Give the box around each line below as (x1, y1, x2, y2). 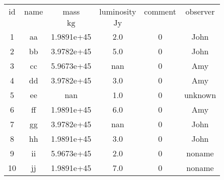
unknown (184, 89, 216, 101)
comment (144, 6, 176, 17)
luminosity (99, 6, 136, 17)
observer (185, 6, 215, 17)
